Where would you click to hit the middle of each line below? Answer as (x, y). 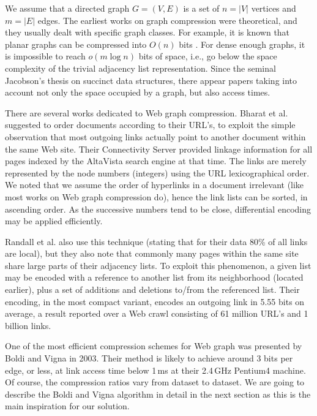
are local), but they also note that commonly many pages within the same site (152, 253)
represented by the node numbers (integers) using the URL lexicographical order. (157, 172)
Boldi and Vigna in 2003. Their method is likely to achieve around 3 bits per (149, 358)
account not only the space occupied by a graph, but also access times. (138, 92)
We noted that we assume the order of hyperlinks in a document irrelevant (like (155, 185)
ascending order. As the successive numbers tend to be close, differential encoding (158, 209)
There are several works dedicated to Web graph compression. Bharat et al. (147, 112)
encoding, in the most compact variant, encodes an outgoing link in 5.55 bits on (155, 301)
